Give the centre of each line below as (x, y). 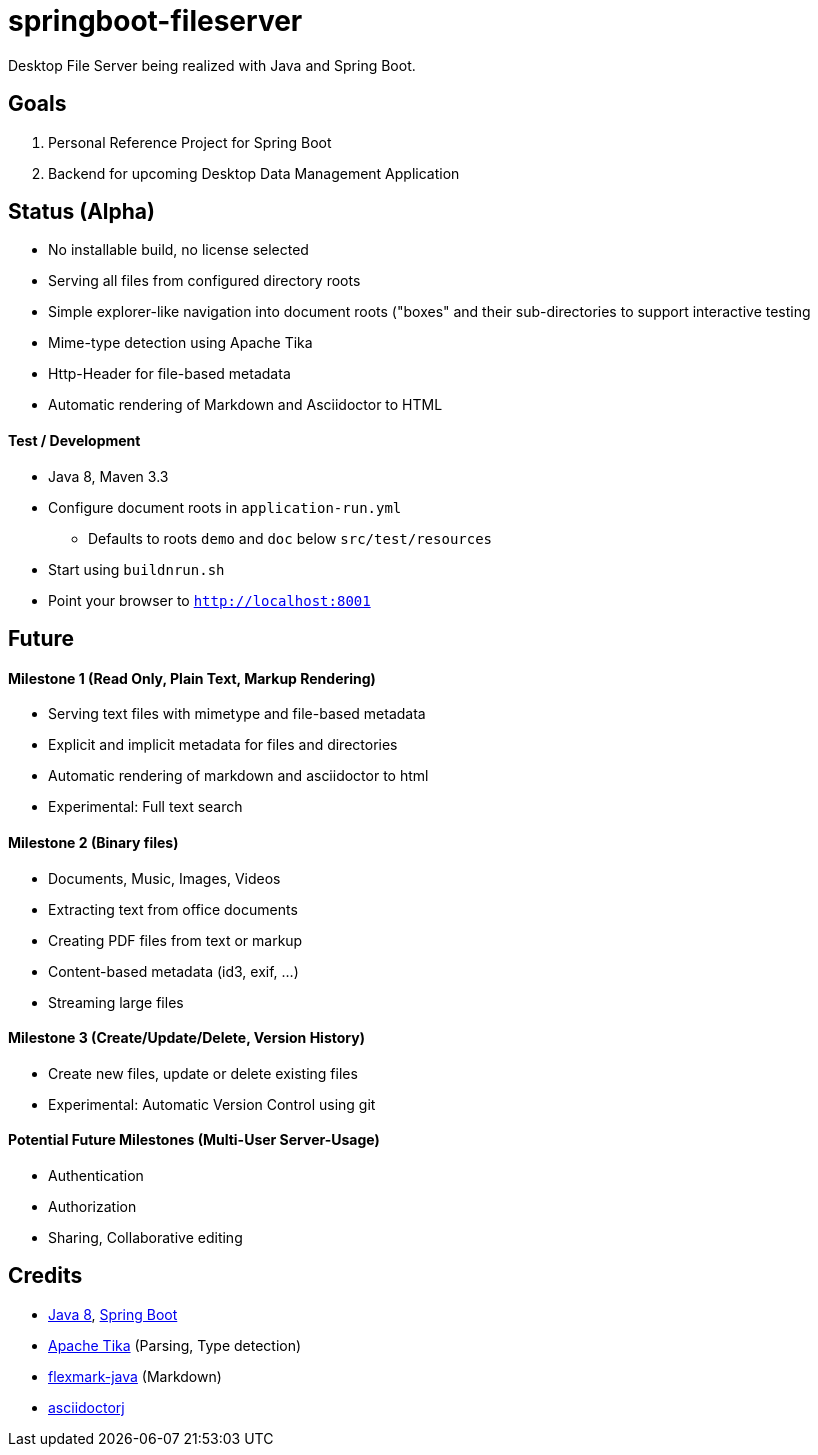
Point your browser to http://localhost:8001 (209, 600)
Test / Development (74, 441)
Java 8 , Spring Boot (113, 1314)
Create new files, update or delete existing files (203, 1073)
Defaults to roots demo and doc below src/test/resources (290, 538)
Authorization (92, 1206)
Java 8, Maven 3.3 (108, 476)
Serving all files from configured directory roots (204, 281)
